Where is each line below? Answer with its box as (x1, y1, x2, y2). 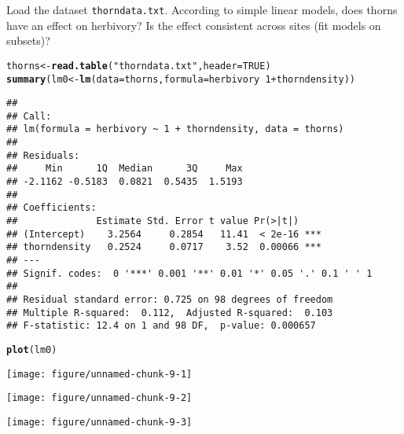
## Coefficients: (6, 202, 97, 214)
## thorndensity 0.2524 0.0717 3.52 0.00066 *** (6, 241, 321, 253)
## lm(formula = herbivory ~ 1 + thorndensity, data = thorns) (6, 123, 344, 135)
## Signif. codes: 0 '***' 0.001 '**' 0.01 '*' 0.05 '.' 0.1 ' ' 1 (6, 267, 373, 279)
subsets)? (6, 32, 50, 49)
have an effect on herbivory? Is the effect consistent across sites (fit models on (6, 17, 381, 33)
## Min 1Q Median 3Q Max (6, 163, 243, 175)
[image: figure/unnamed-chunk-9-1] (6, 368, 193, 380)
